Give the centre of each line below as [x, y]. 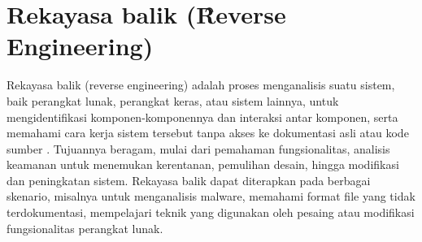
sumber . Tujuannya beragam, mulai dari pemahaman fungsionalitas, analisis [198, 148]
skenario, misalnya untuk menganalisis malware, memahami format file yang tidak [211, 196]
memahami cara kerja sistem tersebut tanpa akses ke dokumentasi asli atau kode [208, 133]
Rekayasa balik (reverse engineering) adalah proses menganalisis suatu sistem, [201, 85]
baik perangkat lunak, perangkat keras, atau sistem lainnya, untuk [173, 100]
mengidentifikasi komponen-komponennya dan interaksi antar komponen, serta [202, 117]
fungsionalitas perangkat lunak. [85, 228]
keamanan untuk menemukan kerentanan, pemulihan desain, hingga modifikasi [203, 164]
